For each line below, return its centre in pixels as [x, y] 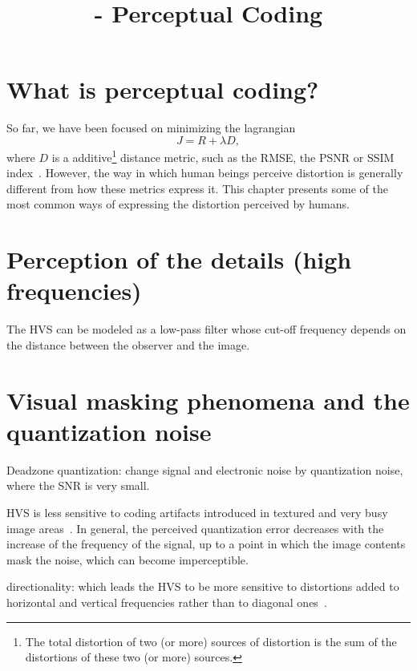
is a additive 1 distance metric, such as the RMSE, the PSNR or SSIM [223, 156]
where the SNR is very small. [78, 485]
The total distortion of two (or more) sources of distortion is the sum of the [211, 641]
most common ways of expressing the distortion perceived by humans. [178, 204]
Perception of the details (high [179, 259]
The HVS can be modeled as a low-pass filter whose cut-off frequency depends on [206, 329]
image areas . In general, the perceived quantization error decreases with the [195, 528]
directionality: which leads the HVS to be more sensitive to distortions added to [203, 586]
